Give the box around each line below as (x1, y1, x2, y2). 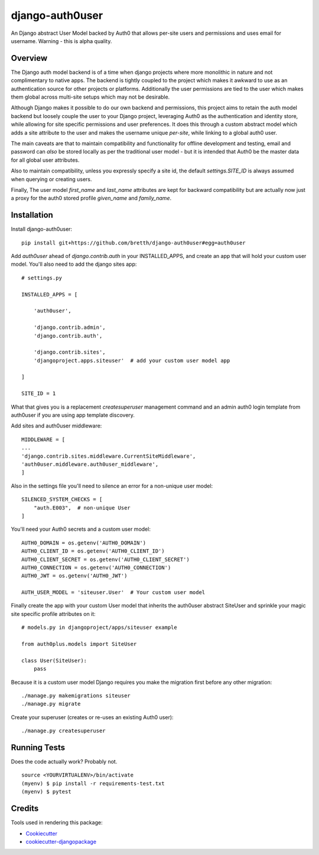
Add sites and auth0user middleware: (11, 422, 102, 429)
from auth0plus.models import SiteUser (21, 641, 137, 648)
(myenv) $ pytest (21, 788, 71, 795)
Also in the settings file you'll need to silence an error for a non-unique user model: (11, 482, 213, 489)
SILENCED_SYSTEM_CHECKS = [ (21, 496, 103, 503)
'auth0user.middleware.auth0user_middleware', (21, 461, 159, 468)
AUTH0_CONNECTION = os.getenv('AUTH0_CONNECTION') (21, 564, 171, 571)
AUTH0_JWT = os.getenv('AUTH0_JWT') (21, 573, 128, 579)
